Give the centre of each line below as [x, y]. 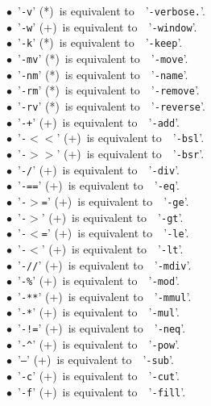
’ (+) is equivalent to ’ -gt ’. [112, 217]
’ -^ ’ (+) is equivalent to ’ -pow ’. [98, 343]
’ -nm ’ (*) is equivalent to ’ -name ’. [103, 74]
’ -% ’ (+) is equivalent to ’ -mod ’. [98, 280]
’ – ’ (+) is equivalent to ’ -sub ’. [95, 360]
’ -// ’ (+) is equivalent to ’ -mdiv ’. [104, 264]
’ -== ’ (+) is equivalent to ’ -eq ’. [98, 185]
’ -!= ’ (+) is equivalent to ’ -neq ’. [101, 328]
